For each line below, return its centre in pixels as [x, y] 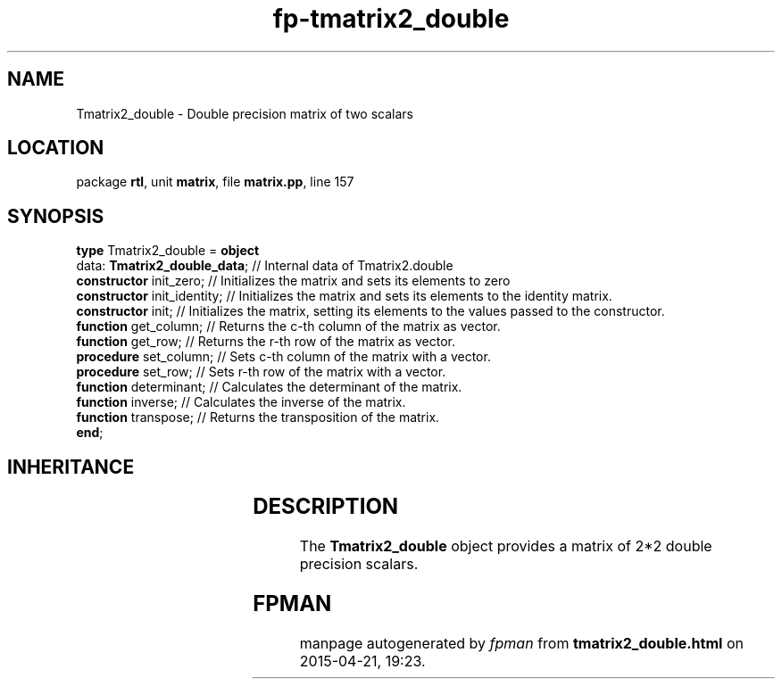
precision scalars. [359, 564]
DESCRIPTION [326, 507]
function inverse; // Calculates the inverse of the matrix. [241, 402]
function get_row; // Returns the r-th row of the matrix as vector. [266, 342]
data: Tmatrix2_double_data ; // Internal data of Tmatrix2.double [265, 266]
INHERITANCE [71, 467]
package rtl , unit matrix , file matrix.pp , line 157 [215, 182]
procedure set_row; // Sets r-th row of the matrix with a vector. [261, 372]
